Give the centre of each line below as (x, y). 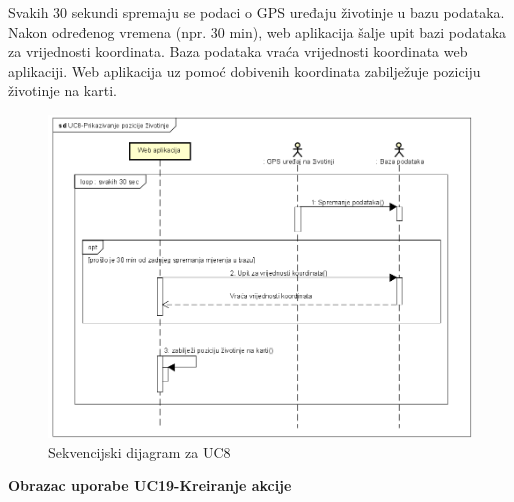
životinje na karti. (62, 90)
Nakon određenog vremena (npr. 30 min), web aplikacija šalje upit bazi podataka (257, 31)
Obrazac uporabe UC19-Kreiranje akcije (150, 485)
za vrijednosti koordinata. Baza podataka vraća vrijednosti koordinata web (238, 51)
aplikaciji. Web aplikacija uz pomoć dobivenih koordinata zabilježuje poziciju (244, 70)
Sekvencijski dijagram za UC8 (139, 451)
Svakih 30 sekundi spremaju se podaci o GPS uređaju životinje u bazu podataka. (256, 12)
